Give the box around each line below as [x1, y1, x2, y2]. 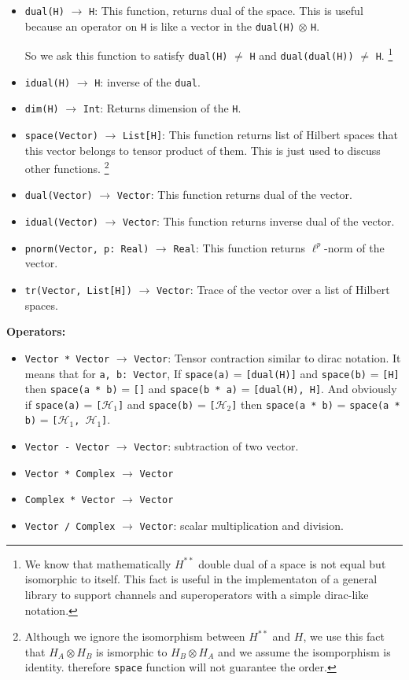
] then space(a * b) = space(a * [231, 395, 400, 412]
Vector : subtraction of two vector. [134, 438, 299, 454]
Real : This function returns [173, 239, 306, 255]
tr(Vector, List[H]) [24, 285, 132, 296]
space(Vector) [24, 130, 98, 142]
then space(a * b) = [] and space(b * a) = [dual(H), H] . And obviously [24, 380, 397, 397]
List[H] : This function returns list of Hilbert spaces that [122, 126, 399, 142]
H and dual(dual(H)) [249, 46, 354, 63]
